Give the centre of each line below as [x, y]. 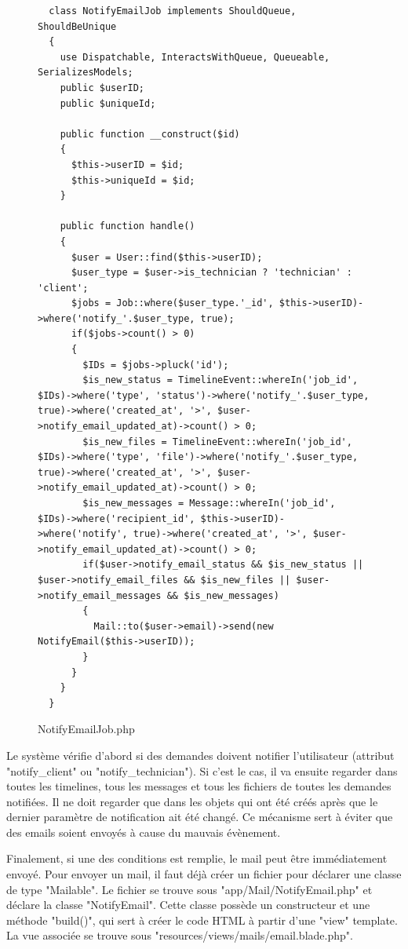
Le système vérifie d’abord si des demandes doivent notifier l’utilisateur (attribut [200, 755]
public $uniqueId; [108, 103]
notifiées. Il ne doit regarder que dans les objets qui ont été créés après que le [192, 801]
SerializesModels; [86, 73]
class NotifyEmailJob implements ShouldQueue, [173, 11]
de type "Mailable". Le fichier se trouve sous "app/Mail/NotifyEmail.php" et [189, 889]
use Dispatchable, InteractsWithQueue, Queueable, [195, 57]
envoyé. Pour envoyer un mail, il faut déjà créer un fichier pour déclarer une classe [204, 874]
